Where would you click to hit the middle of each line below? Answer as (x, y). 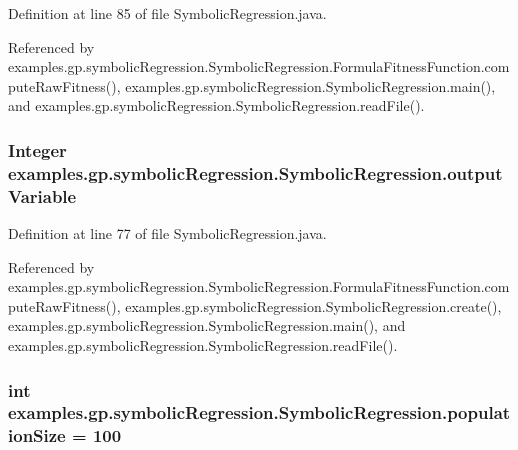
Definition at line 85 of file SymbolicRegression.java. (167, 13)
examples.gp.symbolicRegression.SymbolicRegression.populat (259, 412)
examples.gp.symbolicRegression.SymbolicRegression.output (255, 172)
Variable (42, 195)
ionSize (37, 435)
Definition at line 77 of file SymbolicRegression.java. (167, 233)
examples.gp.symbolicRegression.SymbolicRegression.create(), (313, 305)
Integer (37, 149)
